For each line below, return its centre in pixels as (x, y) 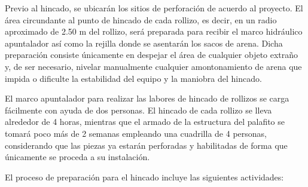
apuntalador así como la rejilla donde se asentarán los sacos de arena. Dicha (144, 43)
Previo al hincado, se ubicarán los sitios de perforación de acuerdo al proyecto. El (154, 8)
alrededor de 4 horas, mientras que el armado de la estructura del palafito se (145, 122)
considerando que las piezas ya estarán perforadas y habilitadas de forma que (146, 145)
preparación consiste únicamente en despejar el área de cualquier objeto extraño (152, 55)
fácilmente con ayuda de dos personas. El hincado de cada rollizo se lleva (138, 110)
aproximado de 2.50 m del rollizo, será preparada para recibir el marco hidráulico (154, 31)
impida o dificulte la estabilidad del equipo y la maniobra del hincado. (133, 78)
